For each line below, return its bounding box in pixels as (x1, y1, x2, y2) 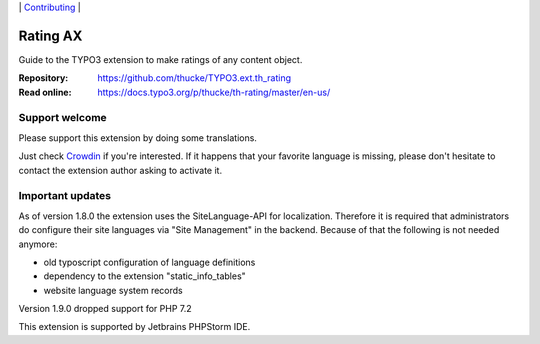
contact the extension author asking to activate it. (18, 164, 223, 176)
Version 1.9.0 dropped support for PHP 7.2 (18, 303, 192, 315)
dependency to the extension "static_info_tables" (43, 270, 247, 282)
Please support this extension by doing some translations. (18, 131, 257, 144)
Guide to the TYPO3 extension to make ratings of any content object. (18, 53, 303, 65)
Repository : (18, 72, 69, 84)
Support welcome (18, 111, 107, 125)
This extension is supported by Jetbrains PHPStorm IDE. (18, 321, 251, 333)
